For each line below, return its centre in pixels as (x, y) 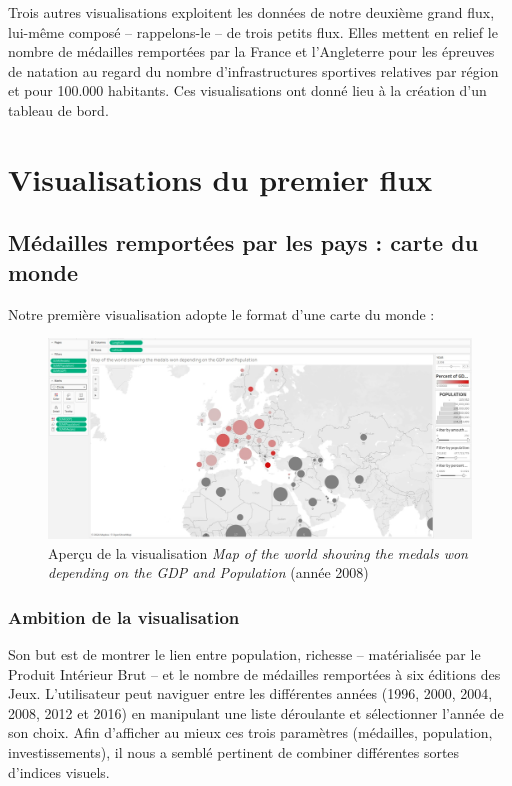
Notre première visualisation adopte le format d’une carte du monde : (221, 313)
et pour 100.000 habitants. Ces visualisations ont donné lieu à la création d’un (247, 90)
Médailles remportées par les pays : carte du (243, 242)
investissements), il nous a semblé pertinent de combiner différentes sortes (234, 751)
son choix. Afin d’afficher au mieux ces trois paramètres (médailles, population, (250, 732)
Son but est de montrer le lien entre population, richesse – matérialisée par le (244, 653)
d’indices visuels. (59, 771)
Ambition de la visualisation (124, 616)
